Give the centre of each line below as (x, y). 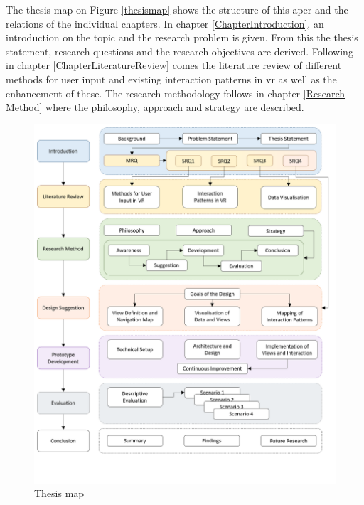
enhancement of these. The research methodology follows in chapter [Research (176, 93)
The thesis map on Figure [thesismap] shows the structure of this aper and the (177, 9)
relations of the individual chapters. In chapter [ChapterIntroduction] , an (165, 23)
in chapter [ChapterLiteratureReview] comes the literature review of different (174, 65)
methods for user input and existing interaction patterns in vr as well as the (171, 79)
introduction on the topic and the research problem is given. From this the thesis (182, 37)
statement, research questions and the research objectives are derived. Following (180, 51)
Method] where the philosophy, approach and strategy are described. (155, 107)
